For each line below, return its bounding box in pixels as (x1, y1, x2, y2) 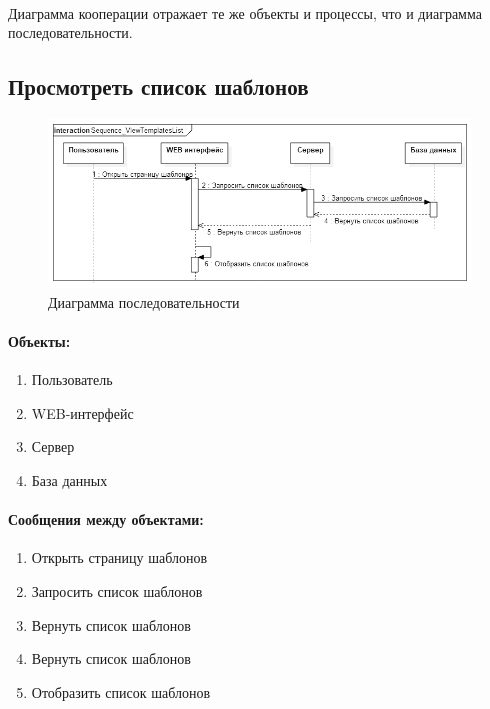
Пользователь (31, 369, 113, 390)
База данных (31, 470, 108, 491)
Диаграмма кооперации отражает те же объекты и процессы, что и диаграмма (8, 2, 482, 23)
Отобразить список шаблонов (31, 681, 211, 702)
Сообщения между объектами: (8, 509, 204, 530)
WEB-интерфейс (31, 402, 134, 423)
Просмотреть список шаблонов (8, 71, 309, 102)
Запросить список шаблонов (31, 581, 203, 602)
